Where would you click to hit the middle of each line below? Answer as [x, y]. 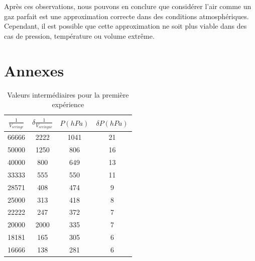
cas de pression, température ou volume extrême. [79, 35]
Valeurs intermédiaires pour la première [68, 94]
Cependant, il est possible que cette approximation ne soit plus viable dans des [125, 26]
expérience [68, 104]
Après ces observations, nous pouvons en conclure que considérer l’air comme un [128, 6]
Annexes [34, 70]
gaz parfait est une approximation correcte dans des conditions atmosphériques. [126, 16]
